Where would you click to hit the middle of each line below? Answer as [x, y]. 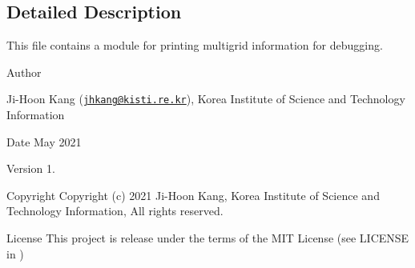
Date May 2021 [44, 141]
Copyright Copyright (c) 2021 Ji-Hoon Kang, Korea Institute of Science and [193, 195]
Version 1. [31, 168]
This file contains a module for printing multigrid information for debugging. [195, 45]
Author [24, 72]
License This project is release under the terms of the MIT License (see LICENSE [208, 238]
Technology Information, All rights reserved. [115, 211]
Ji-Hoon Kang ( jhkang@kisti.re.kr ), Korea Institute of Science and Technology [206, 99]
